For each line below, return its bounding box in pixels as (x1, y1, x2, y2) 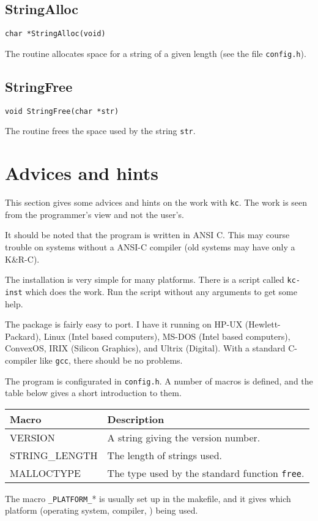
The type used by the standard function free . (107, 465, 305, 480)
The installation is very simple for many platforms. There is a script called (5, 273, 284, 286)
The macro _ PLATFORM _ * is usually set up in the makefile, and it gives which (5, 492, 291, 504)
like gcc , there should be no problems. (39, 353, 183, 366)
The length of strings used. (107, 448, 223, 462)
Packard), (5, 329, 41, 342)
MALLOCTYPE (10, 465, 81, 480)
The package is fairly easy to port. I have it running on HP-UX (5, 318, 243, 331)
